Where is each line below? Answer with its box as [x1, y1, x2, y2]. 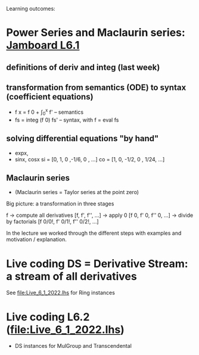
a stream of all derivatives [6, 269, 137, 283]
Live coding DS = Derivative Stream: [6, 257, 189, 270]
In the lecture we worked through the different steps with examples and [6, 229, 182, 237]
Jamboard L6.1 [6, 39, 80, 52]
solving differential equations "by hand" [6, 133, 159, 144]
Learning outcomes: [6, 5, 55, 12]
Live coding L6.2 [6, 310, 90, 323]
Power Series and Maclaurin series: [6, 26, 186, 39]
